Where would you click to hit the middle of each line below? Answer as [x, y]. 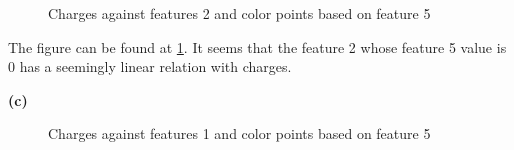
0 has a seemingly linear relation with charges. [150, 66]
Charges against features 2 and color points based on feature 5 [239, 13]
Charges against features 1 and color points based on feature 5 [239, 133]
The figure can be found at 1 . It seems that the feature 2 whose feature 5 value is [257, 46]
